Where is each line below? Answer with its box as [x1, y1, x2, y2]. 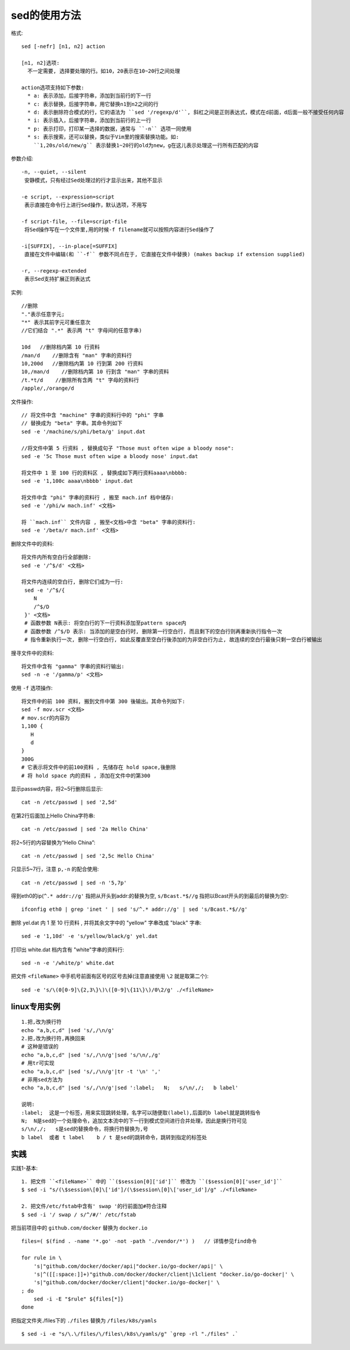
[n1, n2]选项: [21, 59, 60, 66]
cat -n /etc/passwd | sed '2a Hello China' [21, 826, 149, 832]
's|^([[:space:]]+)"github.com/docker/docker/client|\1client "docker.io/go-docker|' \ [33, 1271, 294, 1278]
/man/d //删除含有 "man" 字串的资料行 [21, 352, 132, 359]
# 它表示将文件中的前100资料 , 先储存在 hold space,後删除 [21, 764, 176, 771]
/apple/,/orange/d [21, 385, 75, 392]
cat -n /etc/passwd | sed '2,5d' [21, 799, 118, 806]
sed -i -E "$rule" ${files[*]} [33, 1296, 124, 1302]
